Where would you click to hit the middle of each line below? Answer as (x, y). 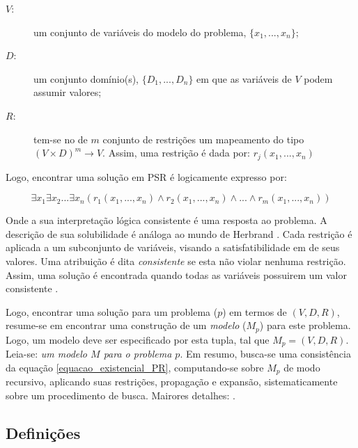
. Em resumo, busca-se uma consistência (265, 354)
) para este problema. (305, 325)
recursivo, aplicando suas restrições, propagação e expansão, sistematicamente (172, 382)
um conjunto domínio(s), (86, 78)
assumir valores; (68, 92)
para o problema (138, 354)
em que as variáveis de (244, 78)
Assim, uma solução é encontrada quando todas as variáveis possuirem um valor (176, 274)
